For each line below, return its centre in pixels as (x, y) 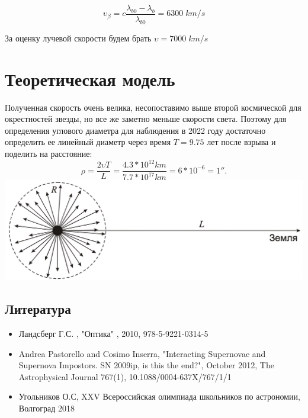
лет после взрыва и (241, 142)
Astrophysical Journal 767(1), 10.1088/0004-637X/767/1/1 (125, 376)
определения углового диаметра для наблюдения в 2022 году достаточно (135, 130)
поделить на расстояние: (49, 153)
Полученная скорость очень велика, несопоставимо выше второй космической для (153, 107)
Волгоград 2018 (47, 408)
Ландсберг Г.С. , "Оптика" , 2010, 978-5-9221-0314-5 (113, 334)
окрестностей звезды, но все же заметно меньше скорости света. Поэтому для (146, 119)
